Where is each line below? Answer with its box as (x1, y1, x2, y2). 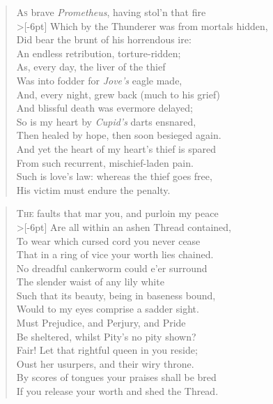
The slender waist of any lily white (16, 274, 164, 289)
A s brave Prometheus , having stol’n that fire (16, 5, 206, 19)
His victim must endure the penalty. (16, 182, 171, 197)
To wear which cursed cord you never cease (16, 233, 201, 248)
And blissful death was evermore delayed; (16, 100, 193, 115)
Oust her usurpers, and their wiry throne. (16, 356, 194, 371)
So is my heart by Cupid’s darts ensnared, (16, 114, 196, 128)
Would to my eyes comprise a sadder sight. (16, 301, 199, 316)
